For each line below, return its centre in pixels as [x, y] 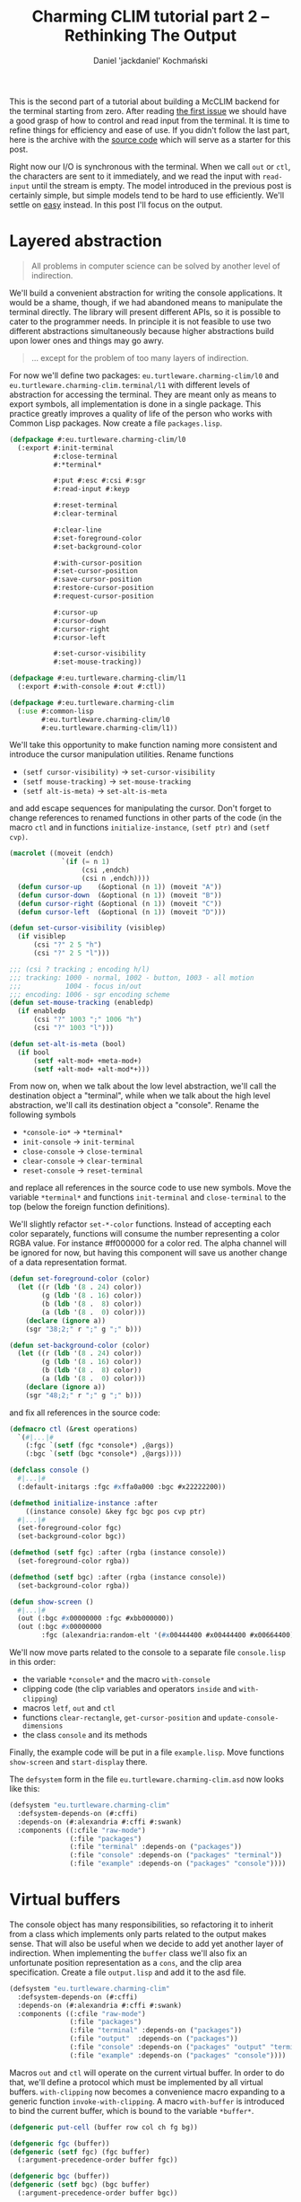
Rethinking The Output [150, 35]
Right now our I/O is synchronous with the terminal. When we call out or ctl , [150, 166]
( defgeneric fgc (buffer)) [60, 2144]
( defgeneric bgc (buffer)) [60, 2176]
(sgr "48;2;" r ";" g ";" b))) [84, 1395]
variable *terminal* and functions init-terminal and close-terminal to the [148, 1197]
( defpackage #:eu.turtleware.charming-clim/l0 [98, 439]
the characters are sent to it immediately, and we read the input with [135, 176]
